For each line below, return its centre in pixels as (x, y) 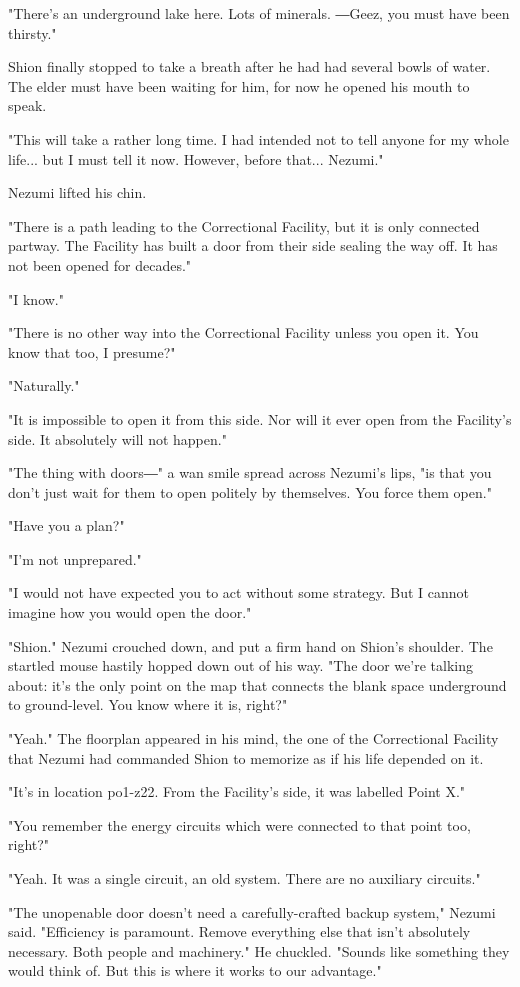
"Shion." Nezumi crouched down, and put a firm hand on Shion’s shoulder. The (250, 645)
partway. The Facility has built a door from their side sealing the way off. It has (253, 245)
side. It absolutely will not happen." (117, 438)
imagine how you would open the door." (130, 612)
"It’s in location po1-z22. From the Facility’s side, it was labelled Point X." (237, 791)
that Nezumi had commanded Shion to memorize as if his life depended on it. (246, 757)
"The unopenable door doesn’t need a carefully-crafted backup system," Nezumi (252, 911)
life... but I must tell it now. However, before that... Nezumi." (196, 158)
